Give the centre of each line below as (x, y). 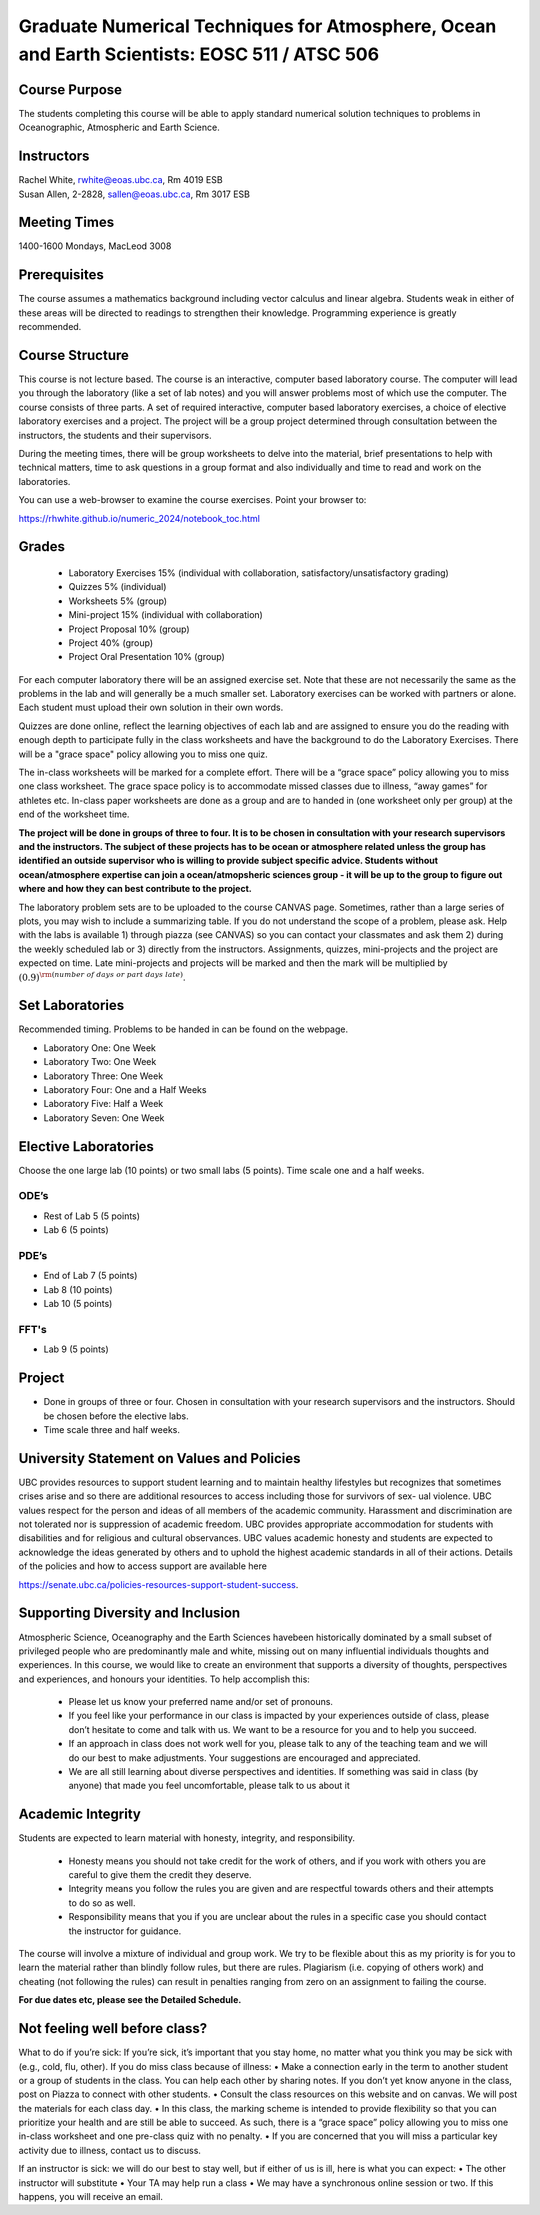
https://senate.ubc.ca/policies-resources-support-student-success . (158, 1584)
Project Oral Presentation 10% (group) (146, 657)
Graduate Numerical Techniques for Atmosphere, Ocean (257, 26)
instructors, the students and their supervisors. (115, 435)
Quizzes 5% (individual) (117, 587)
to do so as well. (102, 1902)
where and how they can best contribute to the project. (135, 889)
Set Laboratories (71, 1005)
